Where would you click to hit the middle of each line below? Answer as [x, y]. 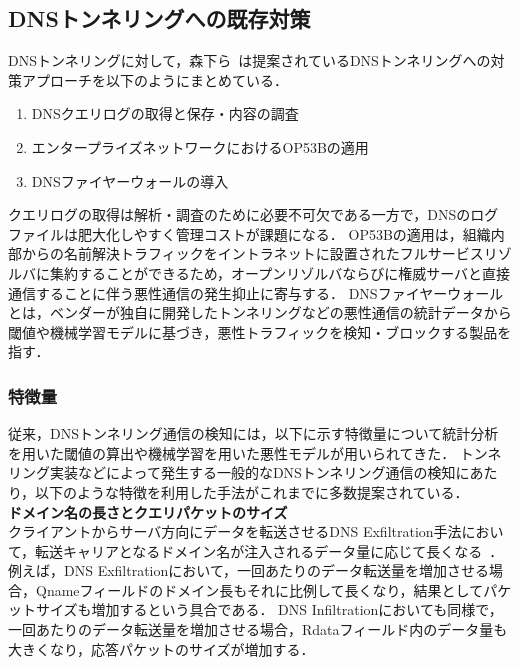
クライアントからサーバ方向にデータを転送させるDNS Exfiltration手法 [235, 531]
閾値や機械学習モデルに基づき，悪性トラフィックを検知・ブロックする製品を [260, 331]
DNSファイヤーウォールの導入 [130, 180]
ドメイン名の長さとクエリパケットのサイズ [148, 511]
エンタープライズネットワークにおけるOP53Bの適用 [200, 146]
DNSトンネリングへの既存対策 [159, 18]
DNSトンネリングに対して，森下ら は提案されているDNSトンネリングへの [249, 60]
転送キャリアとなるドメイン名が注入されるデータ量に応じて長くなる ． [269, 550]
